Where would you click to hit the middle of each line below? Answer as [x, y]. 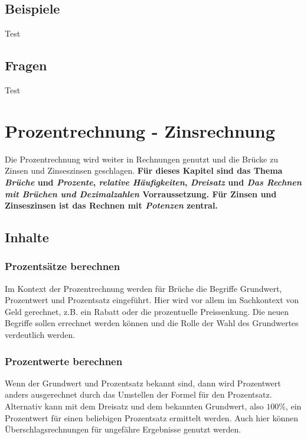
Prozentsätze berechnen [63, 266]
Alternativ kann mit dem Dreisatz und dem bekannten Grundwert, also [134, 406]
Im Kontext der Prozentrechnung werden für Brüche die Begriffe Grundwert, [143, 288]
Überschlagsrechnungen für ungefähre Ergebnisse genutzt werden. [123, 429]
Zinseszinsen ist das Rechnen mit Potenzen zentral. [111, 205]
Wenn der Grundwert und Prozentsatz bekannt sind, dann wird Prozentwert [143, 383]
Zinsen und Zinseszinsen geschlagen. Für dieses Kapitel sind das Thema [144, 170]
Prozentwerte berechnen [64, 361]
